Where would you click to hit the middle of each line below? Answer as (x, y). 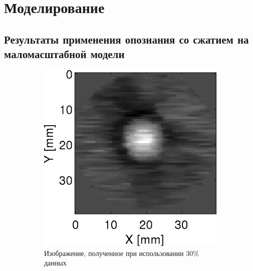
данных (55, 263)
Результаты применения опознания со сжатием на (126, 39)
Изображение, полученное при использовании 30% (121, 253)
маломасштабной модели (64, 54)
